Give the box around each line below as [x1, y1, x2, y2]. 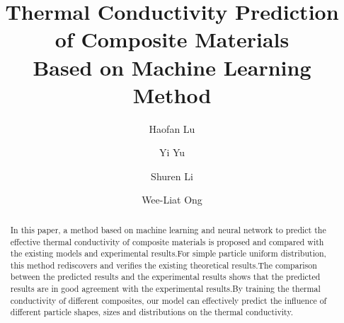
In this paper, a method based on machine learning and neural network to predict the [10, 223, 326, 235]
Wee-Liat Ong [142, 192, 202, 207]
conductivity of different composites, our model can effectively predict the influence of [10, 294, 327, 306]
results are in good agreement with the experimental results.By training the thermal [10, 283, 321, 295]
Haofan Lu [149, 121, 195, 136]
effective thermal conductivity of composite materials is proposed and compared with [10, 235, 324, 247]
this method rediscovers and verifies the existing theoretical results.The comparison [10, 259, 317, 271]
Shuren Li [151, 168, 193, 183]
